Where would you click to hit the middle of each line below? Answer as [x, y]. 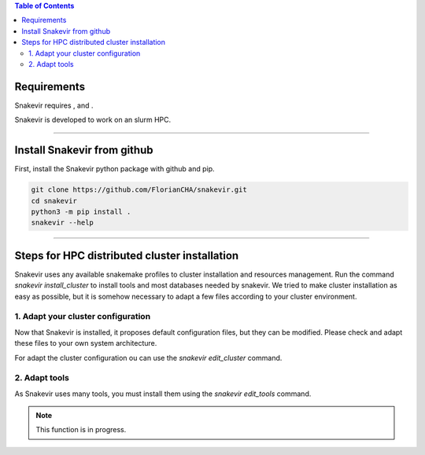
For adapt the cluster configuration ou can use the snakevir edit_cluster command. [148, 358]
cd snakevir [54, 201]
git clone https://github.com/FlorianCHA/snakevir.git [139, 190]
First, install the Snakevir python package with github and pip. [115, 169]
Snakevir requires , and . [54, 105]
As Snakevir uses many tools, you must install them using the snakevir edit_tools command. [163, 394]
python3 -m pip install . [81, 211]
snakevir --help [63, 223]
